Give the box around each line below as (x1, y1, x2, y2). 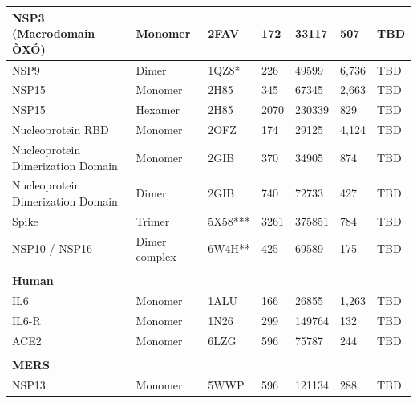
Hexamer (136, 101, 180, 118)
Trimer (136, 212, 170, 229)
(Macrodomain (12, 25, 95, 42)
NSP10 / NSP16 (12, 240, 92, 257)
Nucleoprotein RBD (12, 121, 109, 138)
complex (136, 248, 176, 265)
